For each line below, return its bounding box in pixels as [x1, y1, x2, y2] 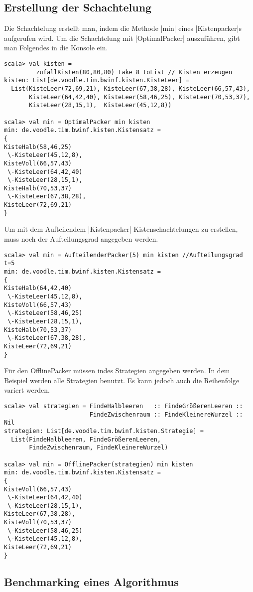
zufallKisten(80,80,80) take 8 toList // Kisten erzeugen [36, 68, 233, 76]
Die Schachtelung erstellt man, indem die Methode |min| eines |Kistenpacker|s [4, 23, 242, 33]
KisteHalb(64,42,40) [4, 285, 72, 292]
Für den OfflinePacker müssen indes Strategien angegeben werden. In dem [4, 365, 230, 376]
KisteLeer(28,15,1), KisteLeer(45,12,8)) [29, 102, 172, 109]
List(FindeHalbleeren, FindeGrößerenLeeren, [11, 436, 161, 443]
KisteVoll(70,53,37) [4, 519, 72, 526]
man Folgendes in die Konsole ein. [4, 42, 108, 53]
